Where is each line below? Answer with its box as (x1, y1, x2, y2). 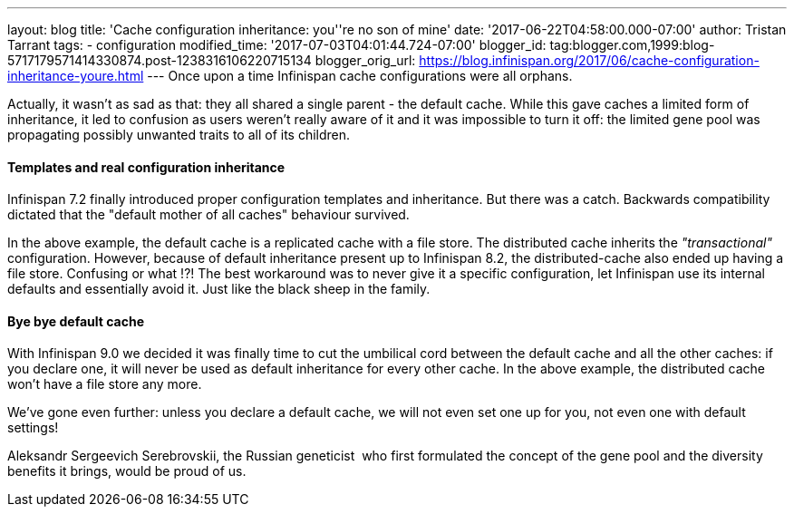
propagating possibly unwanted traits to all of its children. (7, 127, 351, 142)
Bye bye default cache (7, 313, 145, 329)
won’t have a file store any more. (7, 376, 202, 393)
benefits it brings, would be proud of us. (7, 463, 247, 480)
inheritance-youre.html (7, 68, 144, 83)
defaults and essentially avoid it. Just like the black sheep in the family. (7, 281, 431, 297)
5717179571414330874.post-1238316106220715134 (7, 53, 312, 68)
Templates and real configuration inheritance (7, 159, 286, 175)
